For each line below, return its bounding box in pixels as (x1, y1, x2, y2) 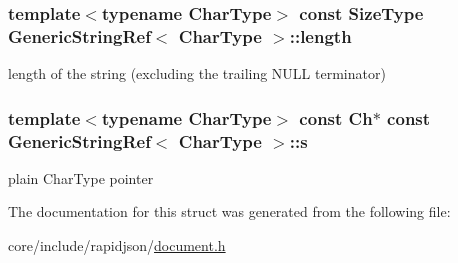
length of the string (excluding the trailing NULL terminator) (8, 63, 386, 84)
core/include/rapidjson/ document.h (8, 235, 226, 256)
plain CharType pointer (8, 167, 154, 188)
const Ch (299, 105, 373, 130)
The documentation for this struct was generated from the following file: (8, 201, 451, 222)
